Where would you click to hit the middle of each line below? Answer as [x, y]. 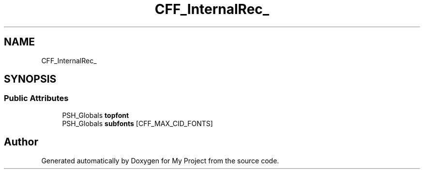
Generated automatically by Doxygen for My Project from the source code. [160, 160]
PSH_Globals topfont [96, 115]
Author [21, 142]
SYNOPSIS [30, 79]
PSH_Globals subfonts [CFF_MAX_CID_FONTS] [137, 123]
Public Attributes [36, 98]
